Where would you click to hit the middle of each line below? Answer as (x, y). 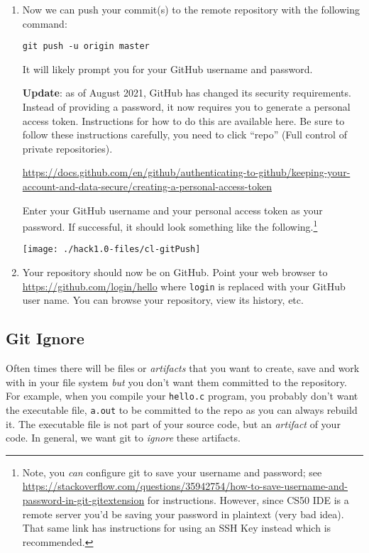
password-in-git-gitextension (83, 500)
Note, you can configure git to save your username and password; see (172, 472)
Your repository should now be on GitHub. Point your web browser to (175, 272)
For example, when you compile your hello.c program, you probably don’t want (182, 396)
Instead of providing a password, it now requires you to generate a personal (186, 107)
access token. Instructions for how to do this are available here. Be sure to (183, 120)
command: (45, 23)
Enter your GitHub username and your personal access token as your (172, 210)
